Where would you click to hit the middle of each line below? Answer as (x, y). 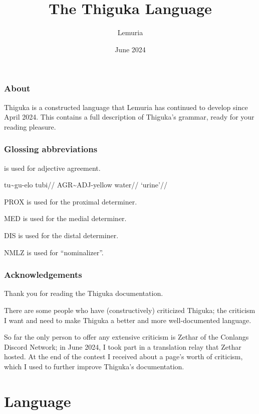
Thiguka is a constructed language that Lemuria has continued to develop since (126, 107)
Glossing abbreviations (51, 149)
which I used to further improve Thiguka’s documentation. (94, 366)
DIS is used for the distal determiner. (61, 235)
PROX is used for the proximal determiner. (71, 201)
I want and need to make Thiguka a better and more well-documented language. (128, 320)
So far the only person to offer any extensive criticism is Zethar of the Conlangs (126, 337)
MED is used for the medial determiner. (65, 218)
